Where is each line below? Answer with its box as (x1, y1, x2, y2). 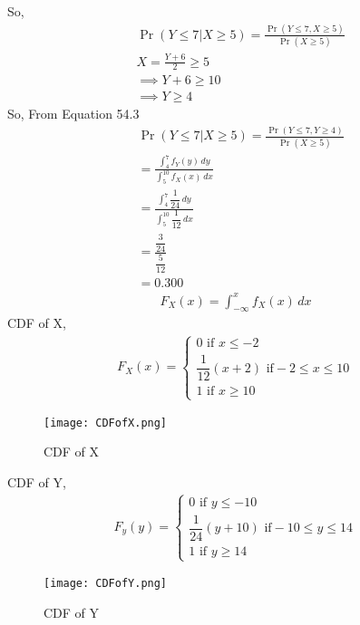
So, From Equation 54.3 (7, 104, 140, 123)
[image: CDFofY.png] (44, 577, 168, 591)
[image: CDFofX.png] (44, 416, 168, 429)
